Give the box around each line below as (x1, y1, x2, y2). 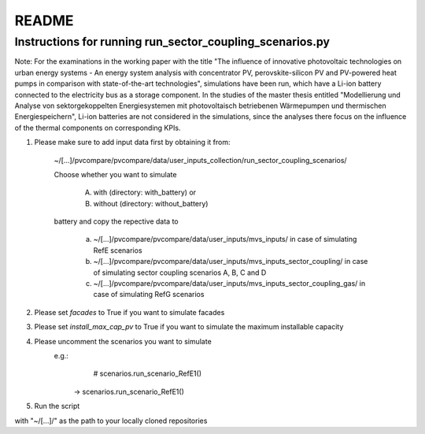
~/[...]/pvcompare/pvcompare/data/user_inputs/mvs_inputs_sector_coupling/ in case (93, 257, 368, 266)
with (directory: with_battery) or (93, 187, 197, 197)
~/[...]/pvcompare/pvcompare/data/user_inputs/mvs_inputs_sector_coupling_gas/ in (93, 279, 366, 288)
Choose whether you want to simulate (54, 169, 177, 179)
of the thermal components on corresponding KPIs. (14, 123, 181, 132)
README (14, 12, 74, 29)
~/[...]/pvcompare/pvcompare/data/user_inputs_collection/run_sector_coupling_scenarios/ (54, 155, 347, 165)
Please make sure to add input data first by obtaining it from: (34, 138, 231, 147)
